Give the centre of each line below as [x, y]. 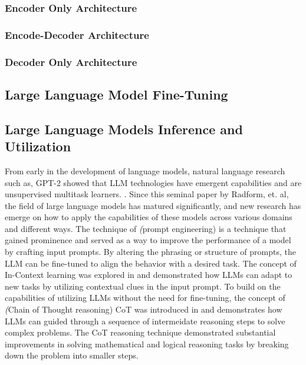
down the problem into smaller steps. [72, 355]
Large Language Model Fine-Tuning [116, 94]
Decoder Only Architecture [71, 62]
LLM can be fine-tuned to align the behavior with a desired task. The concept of [151, 263]
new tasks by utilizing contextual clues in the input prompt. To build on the [143, 286]
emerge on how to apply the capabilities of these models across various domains [149, 217]
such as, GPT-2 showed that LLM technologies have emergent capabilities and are [153, 182]
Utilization [38, 146]
